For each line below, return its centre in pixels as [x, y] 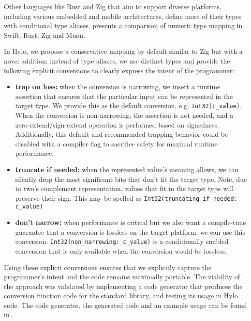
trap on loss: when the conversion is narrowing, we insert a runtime [118, 87]
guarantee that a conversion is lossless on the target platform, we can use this [130, 232]
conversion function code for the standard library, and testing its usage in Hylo [121, 296]
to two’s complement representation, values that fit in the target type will [125, 188]
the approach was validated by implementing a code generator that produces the [123, 286]
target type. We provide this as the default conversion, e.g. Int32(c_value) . [128, 105]
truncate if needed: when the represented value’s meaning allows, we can [127, 169]
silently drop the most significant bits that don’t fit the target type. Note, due [131, 179]
